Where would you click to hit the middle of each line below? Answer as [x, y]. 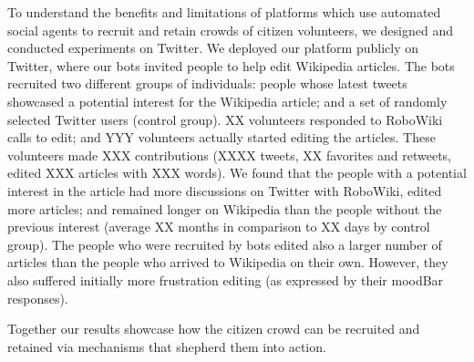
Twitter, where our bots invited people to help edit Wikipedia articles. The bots [231, 65]
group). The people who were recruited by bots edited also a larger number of [225, 244]
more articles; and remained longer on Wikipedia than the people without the [225, 208]
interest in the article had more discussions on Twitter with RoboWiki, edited [225, 190]
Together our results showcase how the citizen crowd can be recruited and [214, 329]
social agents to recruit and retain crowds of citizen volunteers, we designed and [230, 30]
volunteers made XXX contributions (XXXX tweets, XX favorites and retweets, [229, 155]
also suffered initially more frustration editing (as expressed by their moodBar [226, 279]
